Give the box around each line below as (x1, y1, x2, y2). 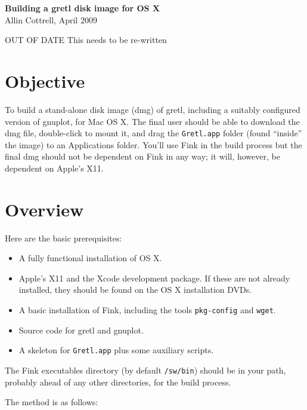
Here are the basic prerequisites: (5, 231, 122, 244)
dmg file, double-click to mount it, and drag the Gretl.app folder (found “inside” (5, 127, 302, 139)
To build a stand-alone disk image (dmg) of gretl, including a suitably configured (5, 103, 300, 115)
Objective (5, 68, 85, 93)
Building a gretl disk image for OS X (5, 2, 160, 14)
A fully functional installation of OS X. (18, 252, 162, 264)
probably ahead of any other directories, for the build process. (5, 375, 231, 388)
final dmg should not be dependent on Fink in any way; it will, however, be (5, 150, 280, 163)
